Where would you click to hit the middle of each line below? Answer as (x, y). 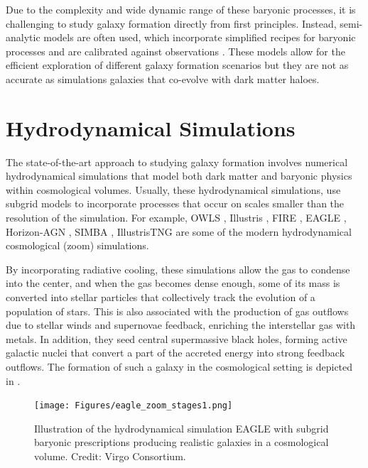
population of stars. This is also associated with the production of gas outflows (177, 311)
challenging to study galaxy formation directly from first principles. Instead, (171, 23)
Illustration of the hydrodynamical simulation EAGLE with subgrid (182, 428)
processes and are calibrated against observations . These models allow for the (175, 51)
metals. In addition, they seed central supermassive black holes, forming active (177, 338)
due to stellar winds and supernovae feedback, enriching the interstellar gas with (181, 325)
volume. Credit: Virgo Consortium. (110, 456)
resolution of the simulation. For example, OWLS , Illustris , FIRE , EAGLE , (176, 218)
